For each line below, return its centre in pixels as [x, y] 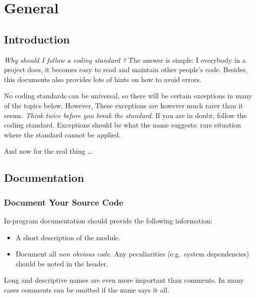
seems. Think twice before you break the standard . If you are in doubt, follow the [125, 115]
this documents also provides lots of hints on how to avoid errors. [103, 79]
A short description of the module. [68, 237]
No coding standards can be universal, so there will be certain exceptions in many [128, 96]
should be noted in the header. [62, 263]
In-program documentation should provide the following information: [108, 220]
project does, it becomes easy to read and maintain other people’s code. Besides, [126, 69]
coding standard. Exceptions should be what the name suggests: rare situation [123, 125]
